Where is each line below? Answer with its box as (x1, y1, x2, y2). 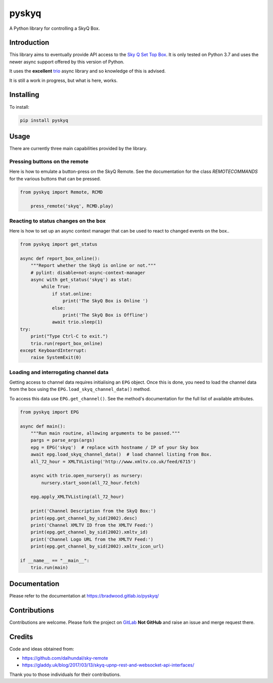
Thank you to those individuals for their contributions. (9, 671, 121, 677)
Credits (9, 632, 33, 641)
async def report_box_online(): (20, 255, 101, 261)
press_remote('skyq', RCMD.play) (30, 203, 114, 209)
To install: (9, 104, 30, 110)
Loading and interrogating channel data (9, 369, 109, 376)
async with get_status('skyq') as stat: (30, 277, 132, 283)
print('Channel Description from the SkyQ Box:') (30, 508, 156, 514)
